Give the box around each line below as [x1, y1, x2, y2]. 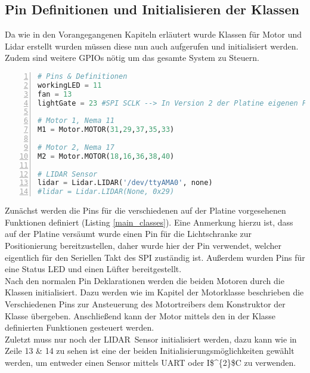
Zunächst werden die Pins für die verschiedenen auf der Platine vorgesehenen [5, 204, 286, 217]
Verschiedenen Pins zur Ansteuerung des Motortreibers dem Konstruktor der [5, 297, 286, 310]
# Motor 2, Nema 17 [38, 143, 114, 152]
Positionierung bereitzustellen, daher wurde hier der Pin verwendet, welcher [5, 239, 282, 252]
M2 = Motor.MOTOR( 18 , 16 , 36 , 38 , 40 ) [38, 152, 175, 161]
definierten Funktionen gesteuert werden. [5, 321, 154, 334]
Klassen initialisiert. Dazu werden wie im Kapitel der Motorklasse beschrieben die [5, 286, 304, 298]
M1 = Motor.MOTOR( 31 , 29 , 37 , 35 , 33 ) [38, 125, 175, 134]
